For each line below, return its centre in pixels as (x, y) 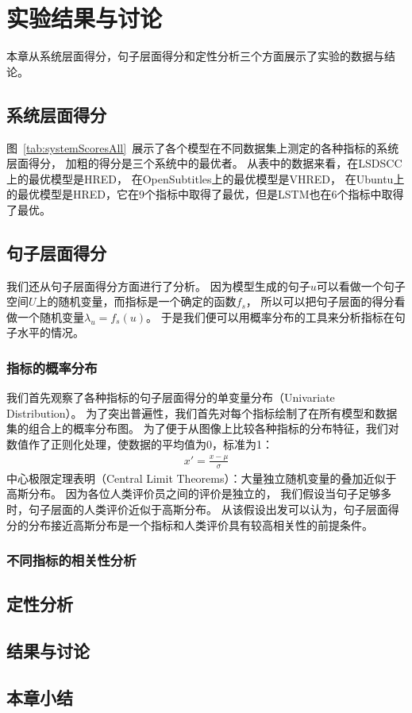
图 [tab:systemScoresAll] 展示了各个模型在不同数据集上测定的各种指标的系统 (203, 147)
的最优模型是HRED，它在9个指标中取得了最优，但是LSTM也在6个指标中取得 (205, 194)
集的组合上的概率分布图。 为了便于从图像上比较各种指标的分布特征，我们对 (203, 428)
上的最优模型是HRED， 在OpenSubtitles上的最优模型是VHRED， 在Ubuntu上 (206, 178)
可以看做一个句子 (361, 285)
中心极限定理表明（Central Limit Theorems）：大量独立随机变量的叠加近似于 (202, 478)
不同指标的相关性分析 (71, 560)
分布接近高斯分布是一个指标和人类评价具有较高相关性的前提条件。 (200, 524)
